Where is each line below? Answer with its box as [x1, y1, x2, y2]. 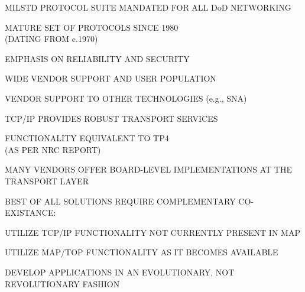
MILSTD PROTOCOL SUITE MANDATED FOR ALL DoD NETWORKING [5, 1, 291, 13]
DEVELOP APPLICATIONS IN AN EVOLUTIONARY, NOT [5, 265, 235, 278]
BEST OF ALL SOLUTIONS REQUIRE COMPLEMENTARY [5, 194, 236, 207]
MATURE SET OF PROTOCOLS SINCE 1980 [5, 21, 179, 33]
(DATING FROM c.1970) [5, 33, 98, 45]
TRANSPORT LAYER [5, 174, 89, 187]
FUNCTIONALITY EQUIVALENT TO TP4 [5, 132, 169, 144]
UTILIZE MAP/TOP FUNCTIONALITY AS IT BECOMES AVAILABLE [5, 246, 278, 258]
